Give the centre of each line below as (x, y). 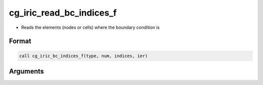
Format (20, 41)
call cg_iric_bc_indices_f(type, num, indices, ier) (84, 56)
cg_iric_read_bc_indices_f (63, 13)
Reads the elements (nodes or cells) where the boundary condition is (91, 27)
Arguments (27, 71)
